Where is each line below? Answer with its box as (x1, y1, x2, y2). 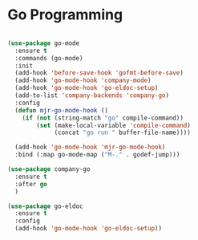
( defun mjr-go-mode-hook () (14, 106, 109, 114)
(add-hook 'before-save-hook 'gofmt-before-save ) (14, 69, 184, 77)
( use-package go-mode (7, 39, 80, 47)
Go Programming (7, 6, 123, 24)
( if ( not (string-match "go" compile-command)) (22, 114, 184, 122)
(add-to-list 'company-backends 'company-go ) (14, 92, 170, 100)
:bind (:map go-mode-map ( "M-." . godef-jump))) (14, 151, 180, 159)
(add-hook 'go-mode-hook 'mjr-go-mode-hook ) (14, 143, 166, 152)
